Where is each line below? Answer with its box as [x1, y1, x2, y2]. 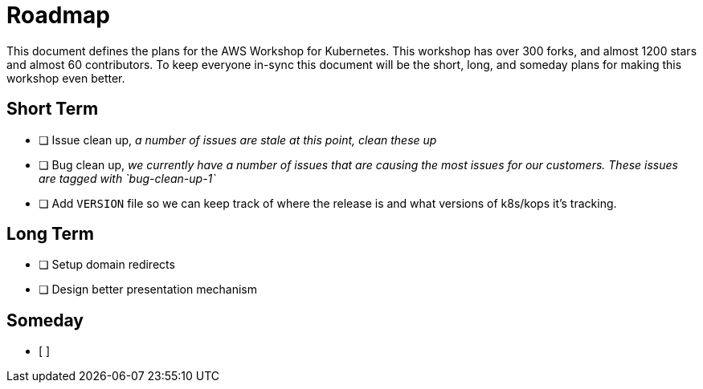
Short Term [6, 99, 99, 120]
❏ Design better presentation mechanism [39, 282, 258, 297]
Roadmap [6, 2, 110, 29]
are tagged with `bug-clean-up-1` [39, 171, 216, 185]
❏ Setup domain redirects [39, 257, 175, 272]
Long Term [6, 224, 94, 245]
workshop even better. [6, 71, 125, 85]
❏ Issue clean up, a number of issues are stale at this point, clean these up [39, 132, 437, 147]
